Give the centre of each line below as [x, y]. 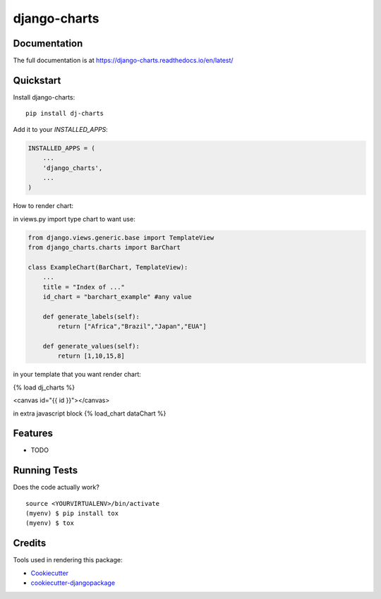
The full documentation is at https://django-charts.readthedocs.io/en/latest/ [123, 61]
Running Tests [45, 470]
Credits [30, 543]
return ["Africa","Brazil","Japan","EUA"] [132, 327]
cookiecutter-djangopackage [73, 583]
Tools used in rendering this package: [68, 560]
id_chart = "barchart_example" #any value [117, 297]
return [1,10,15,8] [91, 356]
